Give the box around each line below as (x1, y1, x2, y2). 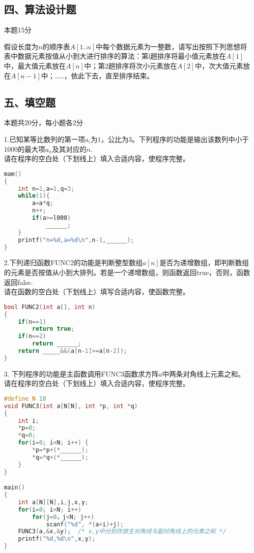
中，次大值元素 (195, 60, 243, 70)
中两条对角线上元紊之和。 (162, 368, 245, 379)
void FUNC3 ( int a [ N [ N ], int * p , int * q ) (4, 402, 138, 410)
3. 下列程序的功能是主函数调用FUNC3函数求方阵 (4, 368, 159, 379)
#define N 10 (4, 395, 46, 402)
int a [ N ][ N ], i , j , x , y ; (18, 498, 88, 506)
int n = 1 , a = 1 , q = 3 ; (18, 185, 75, 192)
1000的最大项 (4, 143, 45, 154)
